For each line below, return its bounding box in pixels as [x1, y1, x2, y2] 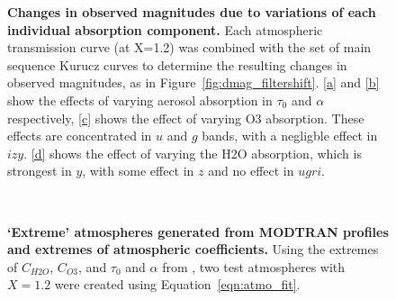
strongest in [7, 161, 72, 180]
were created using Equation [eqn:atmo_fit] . [54, 275, 301, 294]
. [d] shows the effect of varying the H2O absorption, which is [23, 143, 362, 162]
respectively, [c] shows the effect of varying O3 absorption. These [7, 108, 364, 127]
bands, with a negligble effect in [202, 126, 378, 145]
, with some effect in [82, 161, 194, 180]
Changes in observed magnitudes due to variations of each [7, 3, 376, 21]
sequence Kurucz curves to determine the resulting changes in [7, 55, 347, 74]
